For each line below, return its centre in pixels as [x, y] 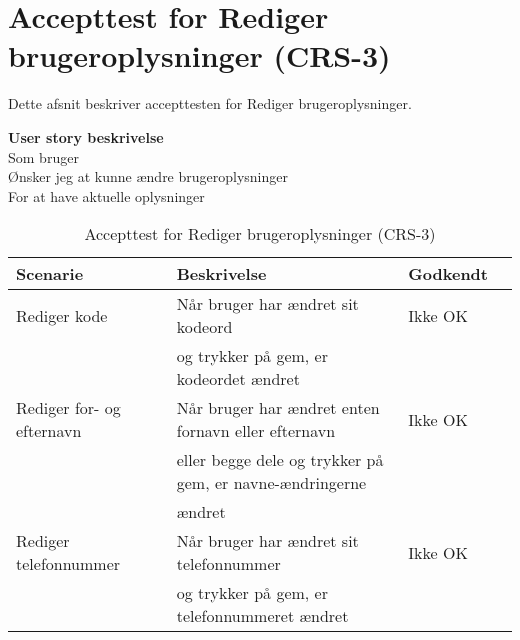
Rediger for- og [68, 408]
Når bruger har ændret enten [278, 408]
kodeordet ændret [238, 379]
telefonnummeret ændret [262, 616]
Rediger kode [62, 315]
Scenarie [50, 274]
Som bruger [43, 156]
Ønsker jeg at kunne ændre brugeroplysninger [148, 176]
